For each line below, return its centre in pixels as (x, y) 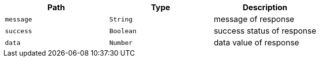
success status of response (265, 31)
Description (265, 7)
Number (121, 42)
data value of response (256, 42)
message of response (254, 19)
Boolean (123, 31)
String (121, 19)
